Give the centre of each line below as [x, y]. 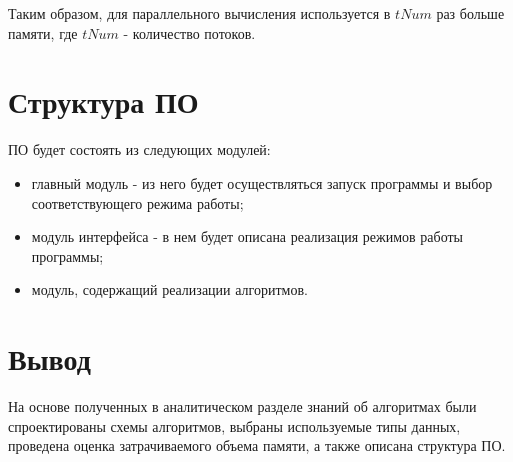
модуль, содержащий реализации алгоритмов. [169, 289]
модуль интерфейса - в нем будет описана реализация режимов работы [247, 236]
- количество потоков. [189, 32]
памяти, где [43, 32]
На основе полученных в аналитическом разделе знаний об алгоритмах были [242, 406]
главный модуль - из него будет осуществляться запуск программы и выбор [262, 182]
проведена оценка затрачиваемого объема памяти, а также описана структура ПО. [257, 445]
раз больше [470, 13]
